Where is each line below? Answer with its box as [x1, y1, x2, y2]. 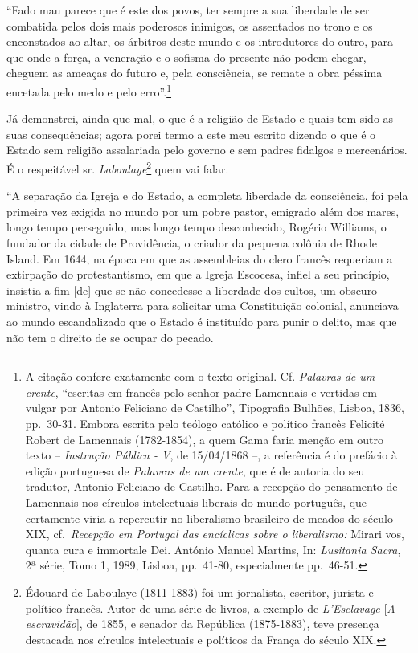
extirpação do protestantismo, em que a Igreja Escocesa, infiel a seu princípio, [6, 266, 390, 283]
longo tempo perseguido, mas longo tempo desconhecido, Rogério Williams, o [6, 218, 387, 235]
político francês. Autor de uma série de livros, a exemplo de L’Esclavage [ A [25, 599, 395, 616]
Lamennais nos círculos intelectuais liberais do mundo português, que [25, 493, 367, 510]
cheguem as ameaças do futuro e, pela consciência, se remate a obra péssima [6, 64, 383, 81]
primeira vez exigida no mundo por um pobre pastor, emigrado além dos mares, [6, 202, 400, 219]
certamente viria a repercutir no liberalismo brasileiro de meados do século [25, 509, 393, 526]
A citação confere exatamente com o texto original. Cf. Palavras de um [25, 368, 375, 385]
